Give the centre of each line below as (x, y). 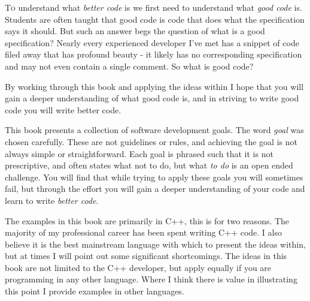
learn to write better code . (52, 200)
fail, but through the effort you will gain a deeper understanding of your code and (155, 189)
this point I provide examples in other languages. (95, 291)
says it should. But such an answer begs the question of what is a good (135, 31)
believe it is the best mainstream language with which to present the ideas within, (155, 244)
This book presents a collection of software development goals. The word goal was (154, 130)
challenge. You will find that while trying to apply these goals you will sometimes (154, 177)
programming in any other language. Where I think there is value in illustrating (151, 279)
